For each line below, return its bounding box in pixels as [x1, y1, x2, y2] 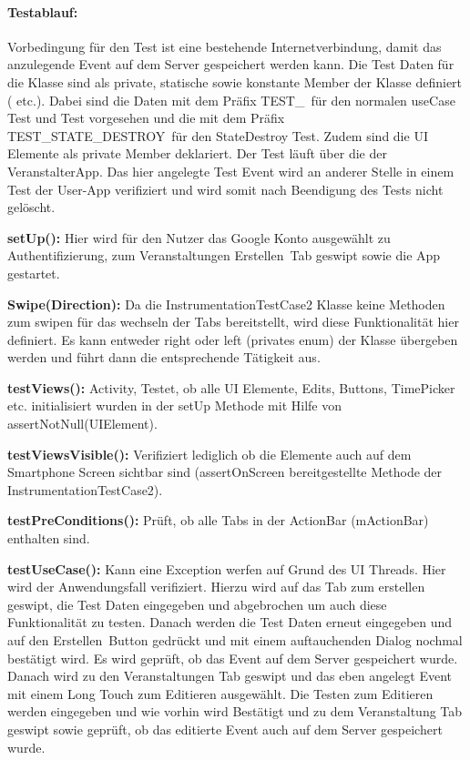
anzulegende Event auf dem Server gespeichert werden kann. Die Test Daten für [7, 55, 455, 74]
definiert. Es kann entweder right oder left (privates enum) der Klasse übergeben [7, 329, 458, 349]
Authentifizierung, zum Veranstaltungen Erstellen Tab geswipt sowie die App [7, 246, 441, 265]
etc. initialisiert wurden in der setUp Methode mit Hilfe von [7, 396, 342, 415]
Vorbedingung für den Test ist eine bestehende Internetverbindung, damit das [7, 36, 442, 56]
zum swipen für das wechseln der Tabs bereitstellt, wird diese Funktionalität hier [7, 312, 459, 331]
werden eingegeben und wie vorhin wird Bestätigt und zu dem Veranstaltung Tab [7, 702, 463, 721]
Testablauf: [7, 2, 78, 21]
